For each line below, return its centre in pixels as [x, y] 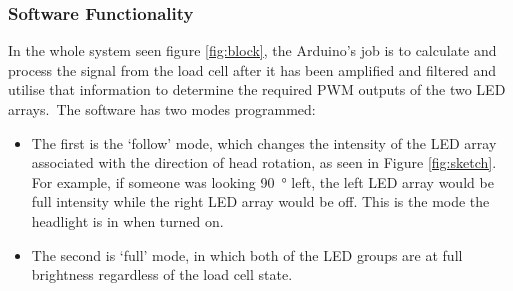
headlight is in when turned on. [127, 220]
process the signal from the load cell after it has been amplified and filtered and [252, 69]
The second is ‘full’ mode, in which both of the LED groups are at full [247, 254]
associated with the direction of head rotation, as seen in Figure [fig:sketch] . [264, 162]
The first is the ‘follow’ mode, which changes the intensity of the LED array [264, 142]
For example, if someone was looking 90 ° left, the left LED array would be [262, 181]
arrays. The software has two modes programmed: [162, 109]
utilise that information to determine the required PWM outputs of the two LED [257, 89]
